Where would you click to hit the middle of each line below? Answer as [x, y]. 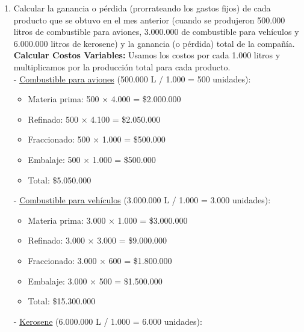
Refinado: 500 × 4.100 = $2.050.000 [94, 119]
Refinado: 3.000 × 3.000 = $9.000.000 [98, 240]
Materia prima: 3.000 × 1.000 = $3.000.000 [108, 220]
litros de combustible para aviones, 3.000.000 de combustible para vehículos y [156, 32]
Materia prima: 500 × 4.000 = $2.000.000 [104, 99]
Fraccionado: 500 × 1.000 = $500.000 [97, 139]
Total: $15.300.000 [62, 301]
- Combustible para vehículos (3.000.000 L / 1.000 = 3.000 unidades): [142, 200]
